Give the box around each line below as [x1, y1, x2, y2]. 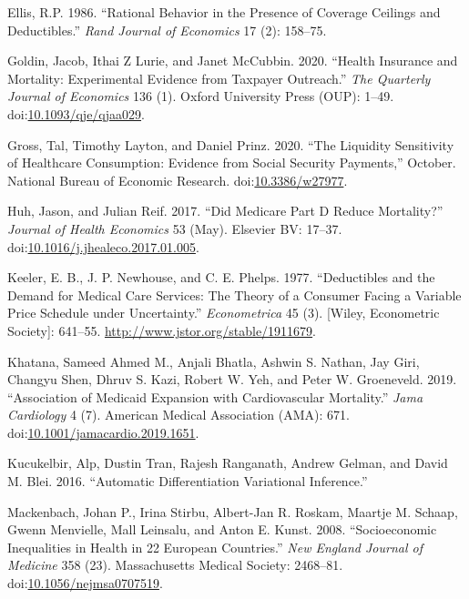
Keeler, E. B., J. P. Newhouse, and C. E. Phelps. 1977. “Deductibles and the [7, 268, 435, 287]
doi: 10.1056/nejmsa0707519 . [7, 574, 163, 593]
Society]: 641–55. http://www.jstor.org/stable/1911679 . [7, 320, 317, 340]
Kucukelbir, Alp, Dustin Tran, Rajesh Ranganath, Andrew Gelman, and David [7, 453, 448, 472]
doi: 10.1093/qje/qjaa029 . [7, 104, 145, 123]
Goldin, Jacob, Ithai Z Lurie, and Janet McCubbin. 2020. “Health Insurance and [7, 51, 458, 70]
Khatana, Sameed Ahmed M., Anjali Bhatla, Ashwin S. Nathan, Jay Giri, [7, 351, 420, 371]
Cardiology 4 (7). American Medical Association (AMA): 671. [7, 405, 350, 424]
